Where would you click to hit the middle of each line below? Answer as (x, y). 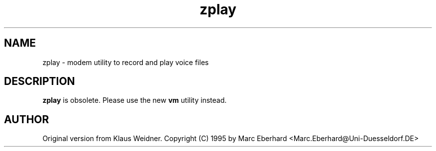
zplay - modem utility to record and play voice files (126, 62)
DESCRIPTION (40, 81)
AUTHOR (27, 119)
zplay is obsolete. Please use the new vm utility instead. (135, 100)
